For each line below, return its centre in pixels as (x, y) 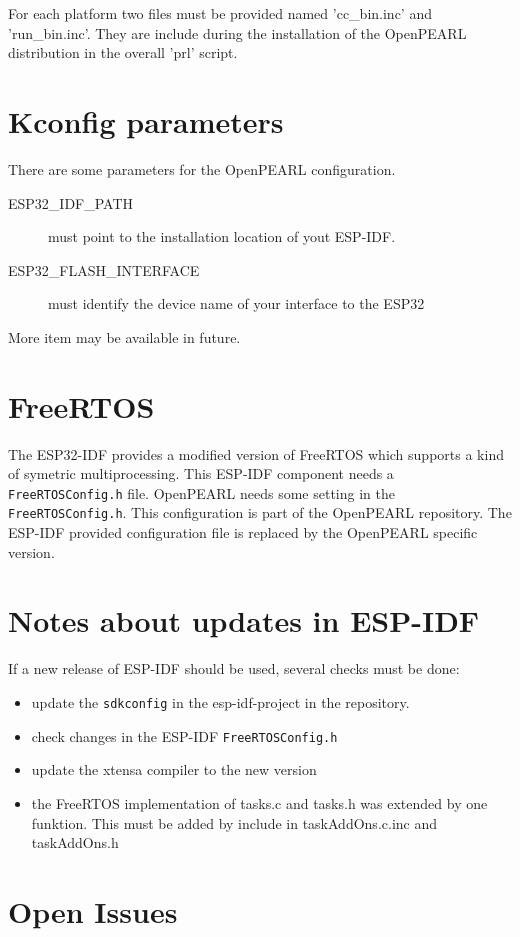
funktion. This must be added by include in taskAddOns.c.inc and (234, 822)
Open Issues (93, 910)
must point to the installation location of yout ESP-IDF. (222, 236)
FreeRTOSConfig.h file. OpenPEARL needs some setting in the (201, 492)
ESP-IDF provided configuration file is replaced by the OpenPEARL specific (243, 532)
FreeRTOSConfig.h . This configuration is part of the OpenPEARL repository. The (260, 512)
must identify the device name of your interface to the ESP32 (236, 303)
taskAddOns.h (75, 842)
